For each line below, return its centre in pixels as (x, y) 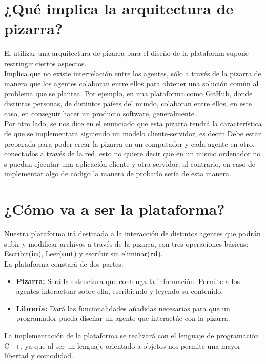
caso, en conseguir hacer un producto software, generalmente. (100, 113)
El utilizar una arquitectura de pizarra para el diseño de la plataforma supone (127, 53)
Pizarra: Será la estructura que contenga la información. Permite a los (128, 281)
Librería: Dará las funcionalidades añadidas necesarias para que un (123, 308)
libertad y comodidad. (39, 356)
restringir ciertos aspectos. (45, 63)
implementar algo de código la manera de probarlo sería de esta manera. (118, 174)
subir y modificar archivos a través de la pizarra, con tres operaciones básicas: (126, 243)
